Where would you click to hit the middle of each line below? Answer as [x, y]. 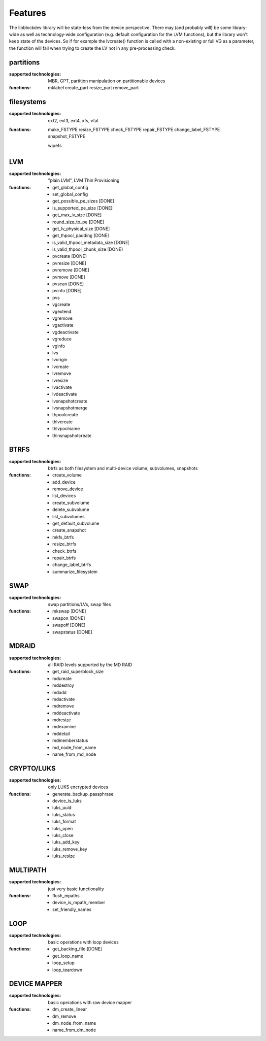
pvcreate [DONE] [70, 256]
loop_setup [64, 963]
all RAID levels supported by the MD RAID [90, 665]
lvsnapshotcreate [70, 401]
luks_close [63, 836]
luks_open [63, 828]
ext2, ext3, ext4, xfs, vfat [73, 120]
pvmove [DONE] [69, 277]
